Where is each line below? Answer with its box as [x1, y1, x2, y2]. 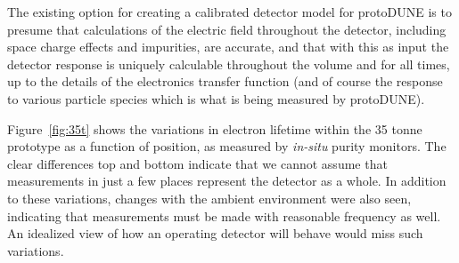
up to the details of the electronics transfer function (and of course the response [7, 72, 443, 91]
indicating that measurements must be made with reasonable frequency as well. [7, 206, 441, 225]
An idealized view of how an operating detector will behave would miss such [7, 224, 423, 243]
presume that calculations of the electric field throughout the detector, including [7, 20, 447, 38]
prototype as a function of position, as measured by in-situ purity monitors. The [7, 137, 447, 155]
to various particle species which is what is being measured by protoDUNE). [7, 89, 425, 108]
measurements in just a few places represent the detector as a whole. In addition [7, 171, 447, 190]
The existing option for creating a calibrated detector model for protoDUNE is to [7, 3, 452, 20]
